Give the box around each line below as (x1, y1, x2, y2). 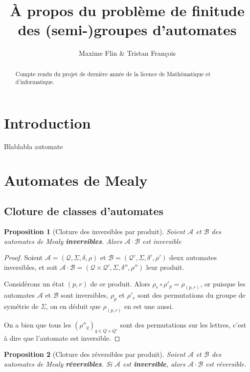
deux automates (169, 252, 217, 263)
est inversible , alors (123, 359, 185, 369)
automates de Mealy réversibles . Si (4, 359, 113, 369)
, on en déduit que (46, 301, 101, 311)
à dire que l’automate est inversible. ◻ (4, 332, 120, 343)
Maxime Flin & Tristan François (78, 48, 176, 58)
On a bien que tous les (4, 320, 71, 330)
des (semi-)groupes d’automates (18, 20, 237, 40)
